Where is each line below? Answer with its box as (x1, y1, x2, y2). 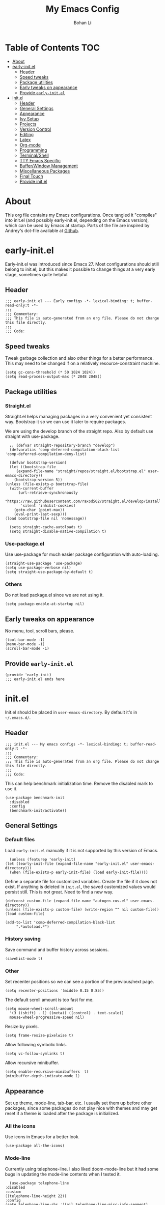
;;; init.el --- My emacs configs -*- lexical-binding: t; (5, 742, 129, 746)
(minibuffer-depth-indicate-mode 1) (5, 1074, 80, 1079)
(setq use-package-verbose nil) (5, 565, 71, 571)
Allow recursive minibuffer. (5, 1060, 59, 1066)
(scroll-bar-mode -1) (5, 646, 50, 651)
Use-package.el (5, 540, 44, 547)
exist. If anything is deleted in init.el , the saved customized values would (5, 884, 156, 889)
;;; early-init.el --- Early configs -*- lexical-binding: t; (5, 299, 135, 304)
